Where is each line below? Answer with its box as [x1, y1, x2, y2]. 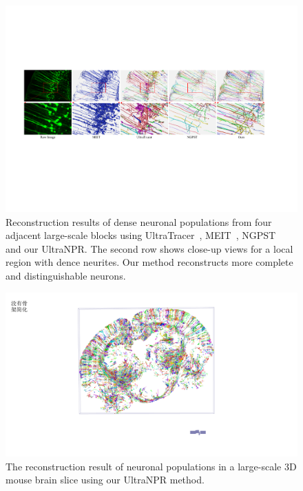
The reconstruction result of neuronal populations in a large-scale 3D [6, 459, 297, 473]
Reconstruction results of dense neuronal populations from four [6, 214, 272, 229]
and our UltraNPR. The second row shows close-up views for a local [6, 241, 293, 255]
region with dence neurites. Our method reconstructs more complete [6, 255, 293, 269]
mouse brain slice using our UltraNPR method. [6, 472, 205, 487]
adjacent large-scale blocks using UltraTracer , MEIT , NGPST [6, 228, 276, 242]
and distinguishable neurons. [6, 269, 126, 283]
